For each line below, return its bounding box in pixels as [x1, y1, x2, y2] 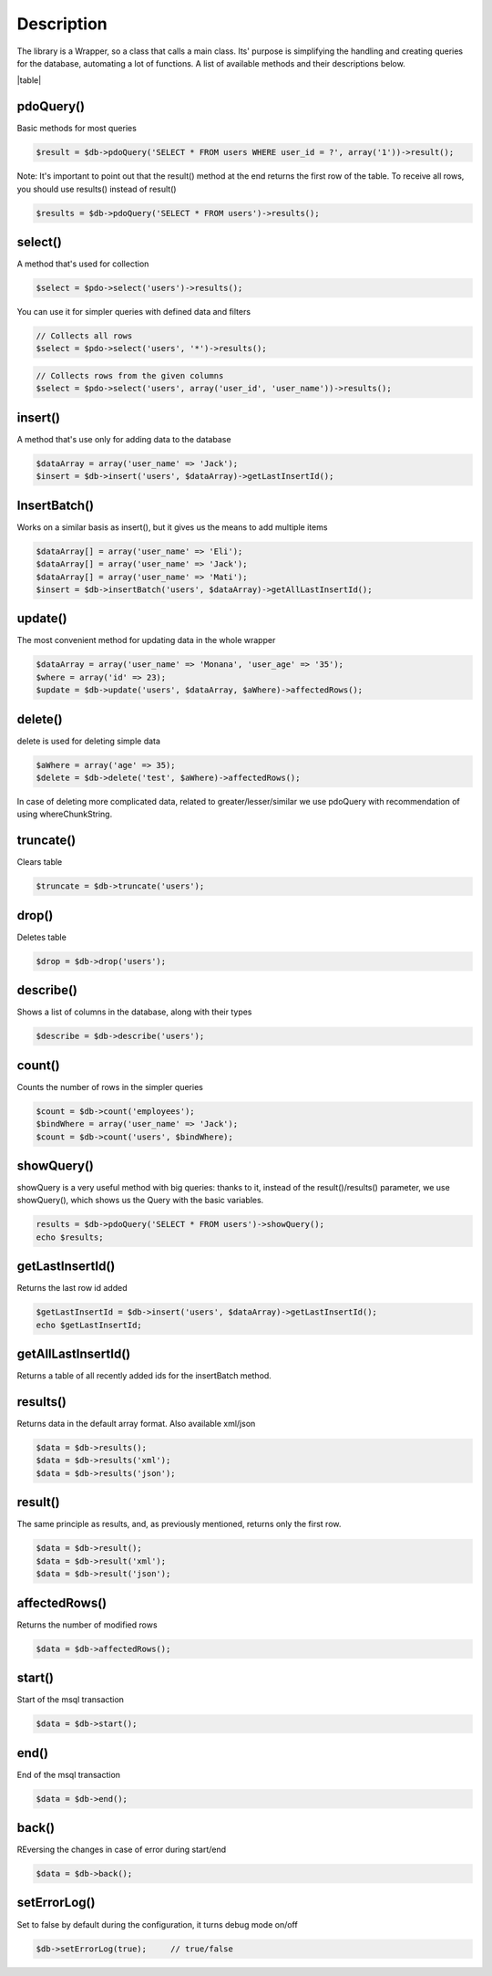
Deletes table [16, 931, 67, 942]
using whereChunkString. [16, 808, 113, 820]
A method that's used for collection [16, 258, 149, 269]
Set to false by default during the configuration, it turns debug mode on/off [16, 1919, 298, 1929]
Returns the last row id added [16, 1283, 128, 1294]
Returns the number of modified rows [16, 1619, 159, 1630]
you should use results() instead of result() [16, 183, 177, 194]
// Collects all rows [36, 331, 133, 341]
